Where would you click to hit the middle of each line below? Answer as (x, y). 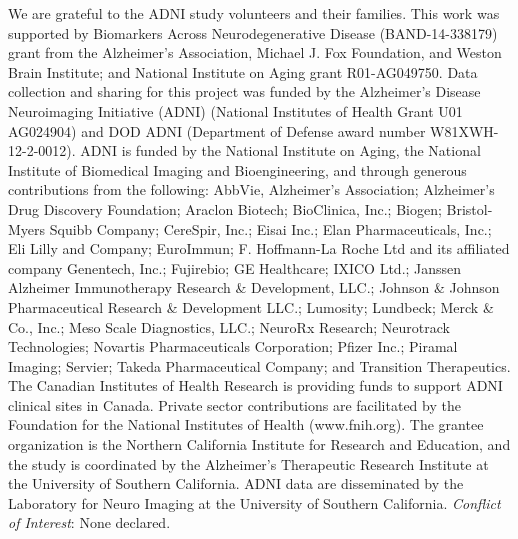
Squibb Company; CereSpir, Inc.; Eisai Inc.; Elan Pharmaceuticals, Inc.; (270, 228)
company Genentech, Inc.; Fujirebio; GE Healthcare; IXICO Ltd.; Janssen (235, 267)
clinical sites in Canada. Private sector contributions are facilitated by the (234, 404)
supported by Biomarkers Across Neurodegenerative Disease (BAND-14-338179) (253, 32)
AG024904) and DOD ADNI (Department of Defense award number (217, 130)
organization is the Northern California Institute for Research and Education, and (259, 444)
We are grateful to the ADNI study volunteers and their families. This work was (254, 13)
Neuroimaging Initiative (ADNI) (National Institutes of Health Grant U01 (235, 110)
